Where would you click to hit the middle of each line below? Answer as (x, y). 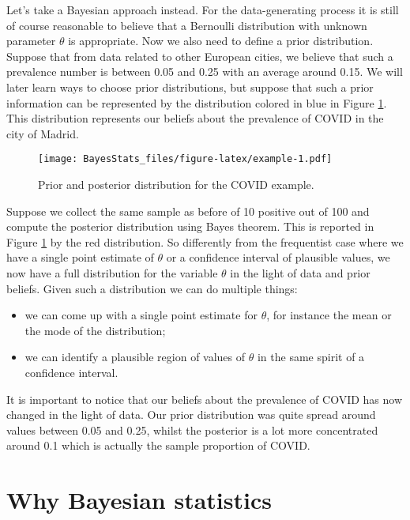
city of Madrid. (43, 133)
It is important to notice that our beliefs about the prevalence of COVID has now (205, 399)
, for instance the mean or (329, 315)
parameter (31, 41)
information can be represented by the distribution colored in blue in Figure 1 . (197, 102)
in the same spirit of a (311, 357)
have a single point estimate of (80, 257)
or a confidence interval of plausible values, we (278, 257)
